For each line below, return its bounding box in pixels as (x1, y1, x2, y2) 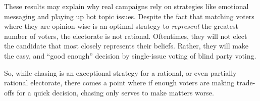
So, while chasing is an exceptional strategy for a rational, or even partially (4, 67, 237, 78)
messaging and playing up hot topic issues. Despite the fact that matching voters (4, 11, 254, 21)
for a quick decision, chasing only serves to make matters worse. (17, 87, 214, 97)
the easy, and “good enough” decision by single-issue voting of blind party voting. (4, 50, 256, 61)
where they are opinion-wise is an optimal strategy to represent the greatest (4, 21, 238, 31)
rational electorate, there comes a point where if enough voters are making (4, 77, 235, 88)
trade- (236, 77, 255, 88)
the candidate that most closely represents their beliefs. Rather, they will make (4, 40, 249, 51)
